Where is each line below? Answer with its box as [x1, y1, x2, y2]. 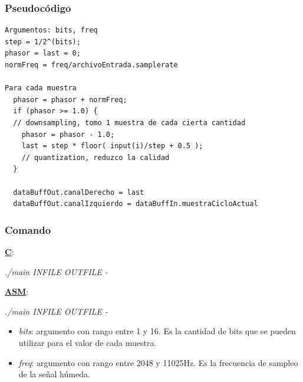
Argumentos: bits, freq [5, 26, 98, 35]
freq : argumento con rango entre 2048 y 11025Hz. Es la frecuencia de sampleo [18, 356, 298, 368]
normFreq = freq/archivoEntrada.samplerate [5, 61, 178, 69]
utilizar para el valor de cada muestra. [18, 336, 157, 348]
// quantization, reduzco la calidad [21, 153, 170, 162]
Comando [5, 222, 51, 237]
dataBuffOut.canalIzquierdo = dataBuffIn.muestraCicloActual [13, 200, 258, 208]
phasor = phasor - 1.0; [21, 130, 115, 139]
